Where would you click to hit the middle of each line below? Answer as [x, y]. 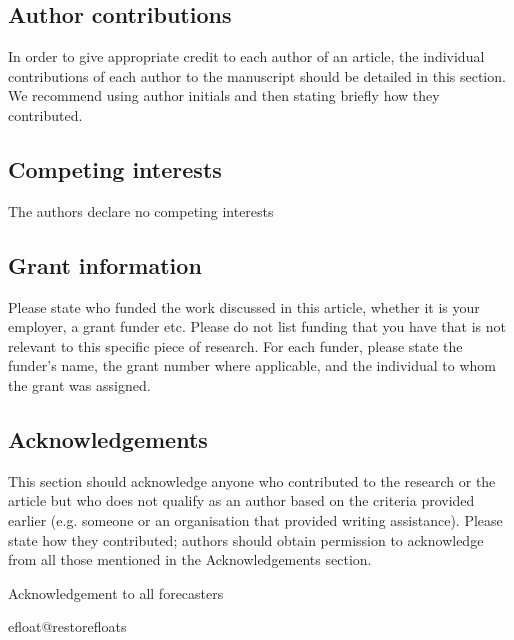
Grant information [105, 264]
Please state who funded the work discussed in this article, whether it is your [244, 306]
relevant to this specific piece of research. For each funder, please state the [235, 345]
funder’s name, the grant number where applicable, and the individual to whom [252, 365]
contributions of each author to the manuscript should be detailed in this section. [257, 75]
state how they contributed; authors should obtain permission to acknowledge [246, 539]
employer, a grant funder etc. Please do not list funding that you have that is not [257, 326]
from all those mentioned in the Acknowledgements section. [190, 559]
